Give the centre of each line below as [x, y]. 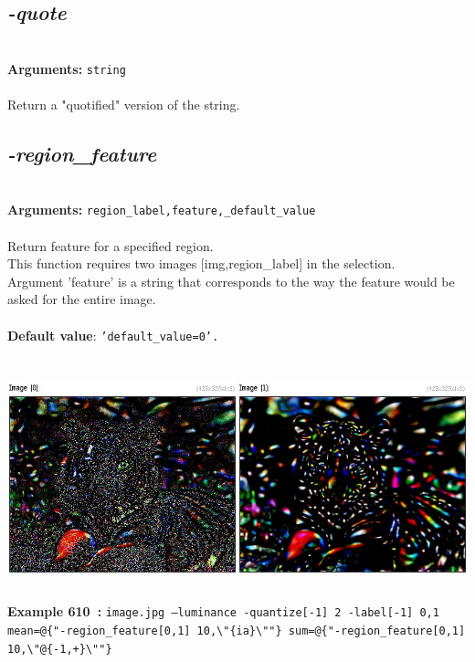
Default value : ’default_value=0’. [113, 335]
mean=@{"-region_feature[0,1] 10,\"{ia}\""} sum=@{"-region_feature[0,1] [237, 631]
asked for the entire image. [82, 299]
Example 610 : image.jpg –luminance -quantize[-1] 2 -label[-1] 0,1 [223, 611]
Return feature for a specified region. [111, 245]
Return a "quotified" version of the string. [124, 105]
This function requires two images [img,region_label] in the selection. [201, 263]
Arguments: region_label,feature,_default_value [162, 210]
